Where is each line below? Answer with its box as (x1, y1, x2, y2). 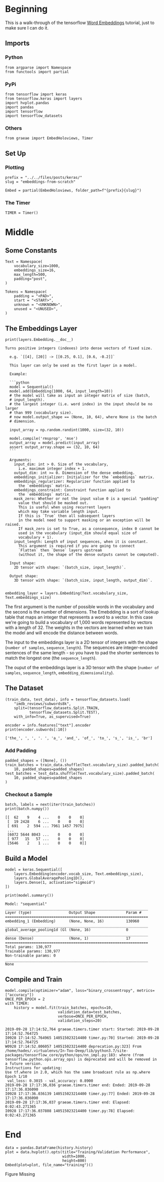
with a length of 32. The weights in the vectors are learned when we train (5, 625, 153, 631)
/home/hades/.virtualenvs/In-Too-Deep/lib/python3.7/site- (5, 1048, 129, 1053)
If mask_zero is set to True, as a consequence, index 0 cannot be (18, 527, 160, 532)
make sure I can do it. (5, 25, 49, 30)
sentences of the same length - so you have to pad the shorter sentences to (5, 650, 159, 656)
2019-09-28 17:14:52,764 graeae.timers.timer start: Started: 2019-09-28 (5, 1027, 160, 1032)
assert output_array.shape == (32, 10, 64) (9, 445, 100, 450)
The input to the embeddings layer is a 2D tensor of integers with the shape (5, 640, 158, 646)
